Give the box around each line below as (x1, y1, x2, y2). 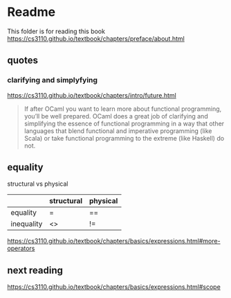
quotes (7, 55, 38, 67)
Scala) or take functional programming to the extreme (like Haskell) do (24, 134, 225, 142)
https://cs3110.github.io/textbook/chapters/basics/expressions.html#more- (7, 237, 221, 245)
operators (7, 244, 35, 253)
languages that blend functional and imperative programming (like (24, 126, 212, 135)
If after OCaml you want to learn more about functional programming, (24, 105, 222, 113)
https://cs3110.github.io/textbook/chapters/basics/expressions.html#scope (7, 283, 221, 291)
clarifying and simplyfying (7, 76, 98, 85)
